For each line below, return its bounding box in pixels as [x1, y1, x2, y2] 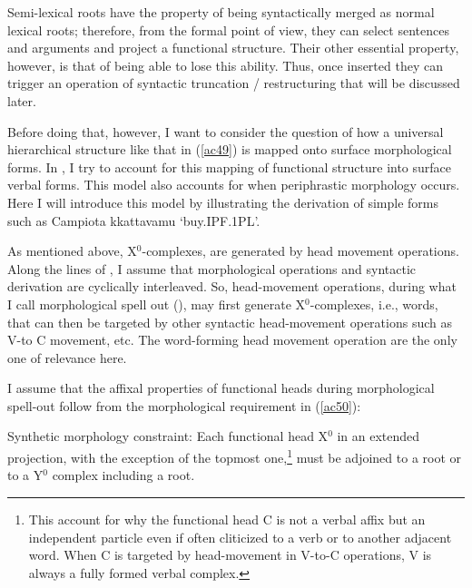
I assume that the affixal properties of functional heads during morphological [7, 378, 435, 397]
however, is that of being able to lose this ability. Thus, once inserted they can [7, 55, 443, 74]
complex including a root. [52, 465, 195, 485]
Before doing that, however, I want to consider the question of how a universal [7, 122, 444, 141]
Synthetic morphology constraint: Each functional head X [7, 426, 329, 446]
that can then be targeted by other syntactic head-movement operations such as [7, 312, 452, 331]
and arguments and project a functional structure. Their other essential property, [7, 38, 459, 57]
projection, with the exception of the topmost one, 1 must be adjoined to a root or [7, 446, 462, 466]
